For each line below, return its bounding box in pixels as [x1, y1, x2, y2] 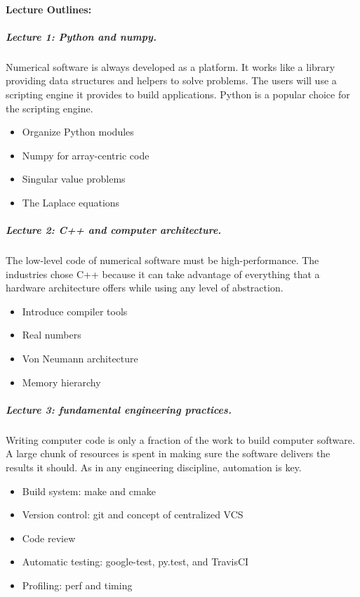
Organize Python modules [22, 124, 134, 139]
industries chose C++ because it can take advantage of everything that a [6, 266, 320, 281]
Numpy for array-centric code [22, 147, 149, 162]
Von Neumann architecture [22, 351, 138, 366]
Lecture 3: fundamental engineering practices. [6, 402, 232, 416]
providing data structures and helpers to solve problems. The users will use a [6, 73, 337, 88]
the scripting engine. [6, 100, 93, 115]
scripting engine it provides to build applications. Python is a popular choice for [6, 86, 350, 101]
